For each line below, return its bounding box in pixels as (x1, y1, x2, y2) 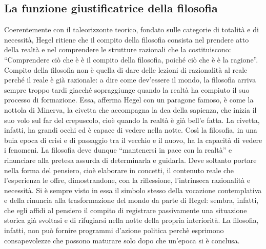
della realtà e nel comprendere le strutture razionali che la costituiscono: (4, 44, 231, 55)
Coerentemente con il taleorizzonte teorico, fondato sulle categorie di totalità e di (4, 24, 259, 35)
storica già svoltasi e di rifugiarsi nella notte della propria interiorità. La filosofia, (4, 215, 259, 225)
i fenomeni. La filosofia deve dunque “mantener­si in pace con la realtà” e (4, 144, 232, 155)
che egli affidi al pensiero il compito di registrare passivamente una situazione (4, 204, 247, 215)
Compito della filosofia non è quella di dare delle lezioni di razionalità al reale (4, 64, 248, 75)
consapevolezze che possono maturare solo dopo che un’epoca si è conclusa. (4, 235, 240, 245)
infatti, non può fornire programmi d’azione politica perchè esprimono (4, 225, 224, 236)
